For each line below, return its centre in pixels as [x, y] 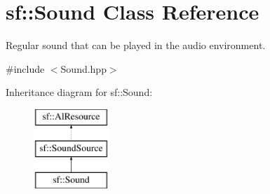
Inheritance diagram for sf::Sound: [79, 92]
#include [25, 68]
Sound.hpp [83, 68]
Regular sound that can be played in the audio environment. [136, 45]
